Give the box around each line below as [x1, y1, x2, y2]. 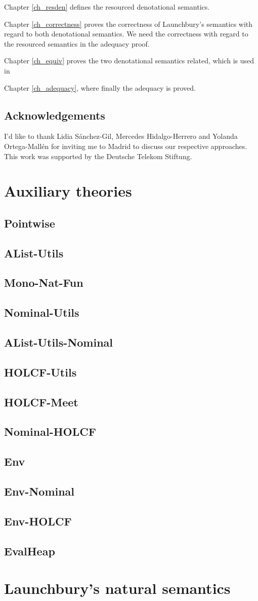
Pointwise [4, 215, 55, 231]
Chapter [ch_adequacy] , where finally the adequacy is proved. [4, 82, 196, 93]
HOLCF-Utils [4, 364, 77, 380]
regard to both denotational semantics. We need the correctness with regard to [4, 28, 248, 39]
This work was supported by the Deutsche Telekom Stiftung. [4, 151, 192, 161]
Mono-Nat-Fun [4, 275, 83, 290]
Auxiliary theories [4, 180, 132, 201]
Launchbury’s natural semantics [4, 578, 231, 598]
